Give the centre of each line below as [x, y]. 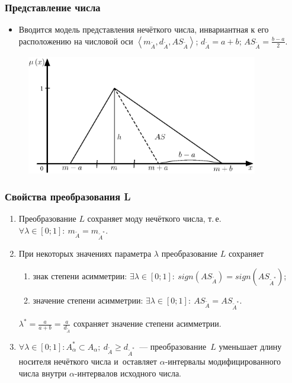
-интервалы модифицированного [223, 361]
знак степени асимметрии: [80, 275]
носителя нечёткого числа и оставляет [88, 361]
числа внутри [43, 373]
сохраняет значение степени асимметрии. [147, 323]
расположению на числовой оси [76, 41]
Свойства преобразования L [68, 197]
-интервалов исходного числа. [128, 373]
